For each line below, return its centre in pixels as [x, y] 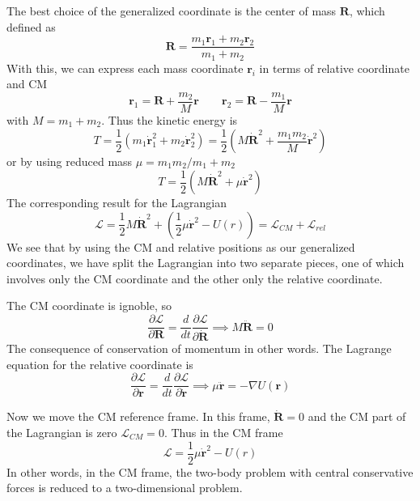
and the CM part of [357, 416]
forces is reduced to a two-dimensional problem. [125, 488]
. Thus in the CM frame [223, 433]
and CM [27, 84]
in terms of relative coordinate [334, 68]
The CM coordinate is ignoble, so [89, 306]
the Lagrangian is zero [62, 433]
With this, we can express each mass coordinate [125, 68]
